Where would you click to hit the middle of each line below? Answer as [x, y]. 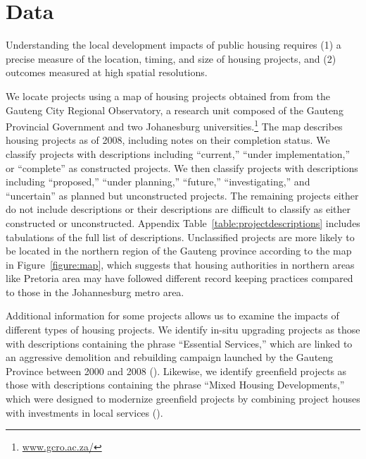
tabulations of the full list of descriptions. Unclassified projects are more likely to [180, 237]
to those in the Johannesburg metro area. [95, 292]
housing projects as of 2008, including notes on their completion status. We [168, 140]
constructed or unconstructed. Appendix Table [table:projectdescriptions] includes [183, 222]
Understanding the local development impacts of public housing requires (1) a [173, 45]
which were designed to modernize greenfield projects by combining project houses [183, 399]
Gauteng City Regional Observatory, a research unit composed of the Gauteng [175, 110]
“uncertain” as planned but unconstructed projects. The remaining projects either [182, 195]
